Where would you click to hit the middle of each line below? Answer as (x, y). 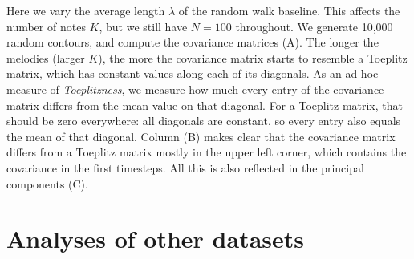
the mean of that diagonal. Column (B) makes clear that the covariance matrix (201, 136)
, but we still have (143, 26)
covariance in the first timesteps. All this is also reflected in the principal (185, 167)
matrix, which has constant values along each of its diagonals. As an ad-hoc (193, 73)
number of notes (46, 26)
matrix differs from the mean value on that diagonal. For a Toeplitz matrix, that (205, 105)
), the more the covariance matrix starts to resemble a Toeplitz (253, 57)
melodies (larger (46, 57)
